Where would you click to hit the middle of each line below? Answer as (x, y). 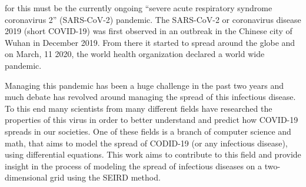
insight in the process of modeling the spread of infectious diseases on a (134, 166)
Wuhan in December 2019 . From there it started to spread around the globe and (150, 42)
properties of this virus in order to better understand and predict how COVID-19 (152, 120)
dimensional (26, 177)
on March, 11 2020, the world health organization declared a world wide (135, 54)
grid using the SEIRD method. (105, 177)
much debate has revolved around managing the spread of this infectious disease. (150, 97)
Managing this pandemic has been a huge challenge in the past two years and (144, 85)
